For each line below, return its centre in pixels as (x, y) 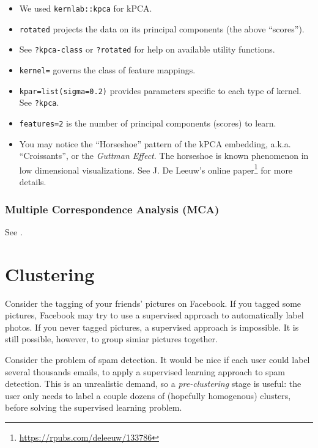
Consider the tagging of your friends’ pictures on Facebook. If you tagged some (153, 303)
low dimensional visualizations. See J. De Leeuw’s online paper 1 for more (156, 169)
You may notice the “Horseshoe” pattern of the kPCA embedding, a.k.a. (155, 143)
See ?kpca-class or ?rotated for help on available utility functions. (147, 49)
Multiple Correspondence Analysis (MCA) (112, 209)
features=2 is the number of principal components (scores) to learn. (148, 123)
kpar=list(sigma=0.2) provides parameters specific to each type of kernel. (160, 90)
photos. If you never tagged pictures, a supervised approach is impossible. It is (152, 327)
